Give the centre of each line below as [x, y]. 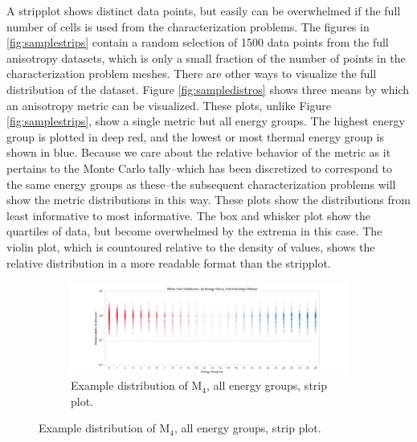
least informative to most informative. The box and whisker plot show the [189, 215]
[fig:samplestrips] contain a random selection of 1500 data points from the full [198, 42]
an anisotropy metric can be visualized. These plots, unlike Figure [169, 105]
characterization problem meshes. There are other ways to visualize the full [192, 74]
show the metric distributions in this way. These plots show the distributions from [208, 200]
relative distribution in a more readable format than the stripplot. [169, 262]
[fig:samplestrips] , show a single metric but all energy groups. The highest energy [206, 121]
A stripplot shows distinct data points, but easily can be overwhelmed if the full [204, 10]
